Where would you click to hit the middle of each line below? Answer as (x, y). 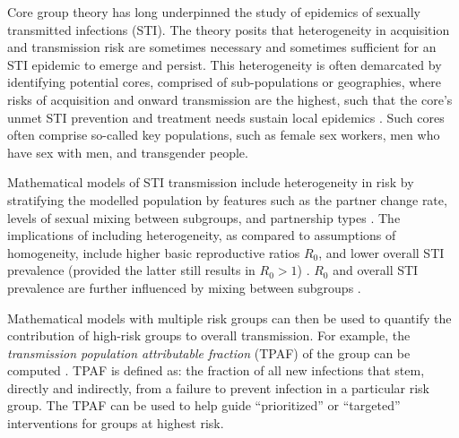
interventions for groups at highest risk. (116, 423)
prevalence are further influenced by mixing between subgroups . (184, 287)
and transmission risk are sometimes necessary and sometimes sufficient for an (222, 47)
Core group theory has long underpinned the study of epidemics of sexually (214, 12)
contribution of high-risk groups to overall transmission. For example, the (209, 335)
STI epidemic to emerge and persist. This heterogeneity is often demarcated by (225, 64)
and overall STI (376, 270)
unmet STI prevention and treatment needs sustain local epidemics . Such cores (226, 117)
